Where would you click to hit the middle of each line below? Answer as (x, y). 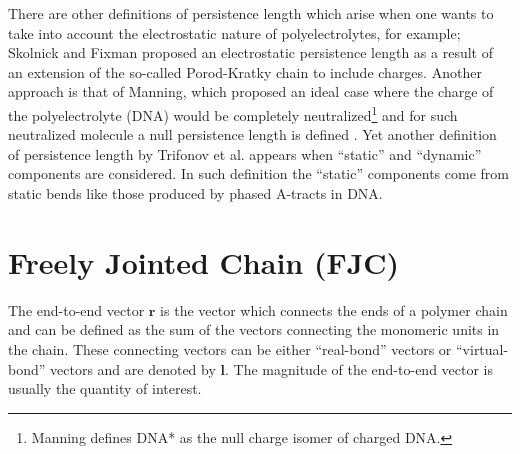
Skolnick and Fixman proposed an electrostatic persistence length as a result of (250, 52)
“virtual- (482, 348)
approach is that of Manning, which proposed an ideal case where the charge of (251, 91)
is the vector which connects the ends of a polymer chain (334, 309)
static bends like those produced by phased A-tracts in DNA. (195, 193)
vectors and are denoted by (133, 368)
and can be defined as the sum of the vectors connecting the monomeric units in (254, 329)
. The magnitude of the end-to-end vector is (359, 368)
